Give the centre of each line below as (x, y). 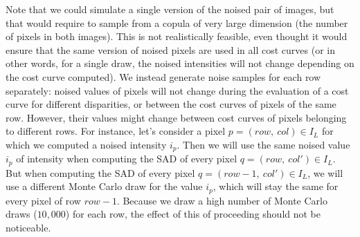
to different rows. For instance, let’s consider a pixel (116, 131)
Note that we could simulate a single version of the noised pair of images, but (170, 9)
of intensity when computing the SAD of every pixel (127, 159)
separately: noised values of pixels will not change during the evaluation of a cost (177, 90)
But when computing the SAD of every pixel (100, 172)
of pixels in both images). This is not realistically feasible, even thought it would (177, 36)
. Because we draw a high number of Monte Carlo (222, 200)
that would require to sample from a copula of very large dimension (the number (177, 22)
